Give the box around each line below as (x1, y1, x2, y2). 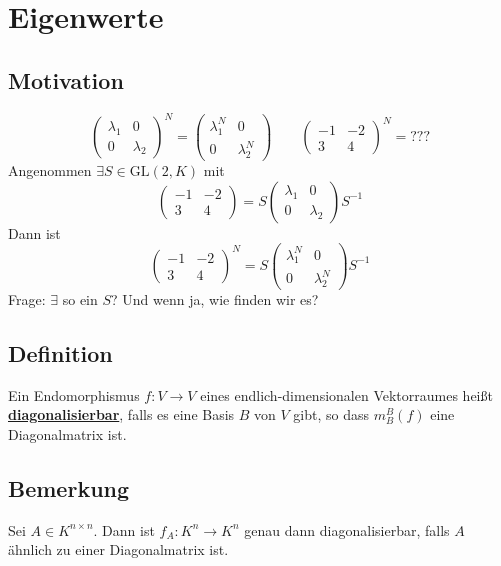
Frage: (8, 288, 46, 309)
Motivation (8, 64, 124, 95)
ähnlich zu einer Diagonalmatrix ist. (8, 539, 229, 560)
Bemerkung (8, 472, 130, 503)
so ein (62, 288, 98, 309)
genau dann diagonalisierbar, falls (244, 519, 450, 540)
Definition (8, 337, 113, 368)
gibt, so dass (293, 404, 370, 425)
